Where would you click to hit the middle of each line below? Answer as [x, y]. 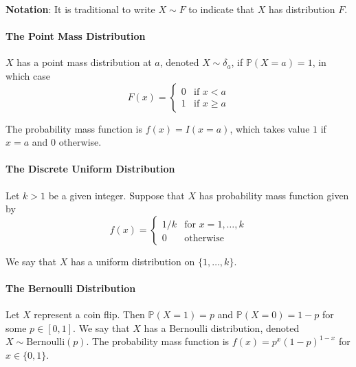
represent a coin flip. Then [89, 314]
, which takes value [270, 128]
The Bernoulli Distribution [71, 288]
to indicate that [221, 9]
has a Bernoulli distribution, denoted [222, 327]
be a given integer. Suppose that [116, 195]
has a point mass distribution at [84, 62]
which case [28, 75]
